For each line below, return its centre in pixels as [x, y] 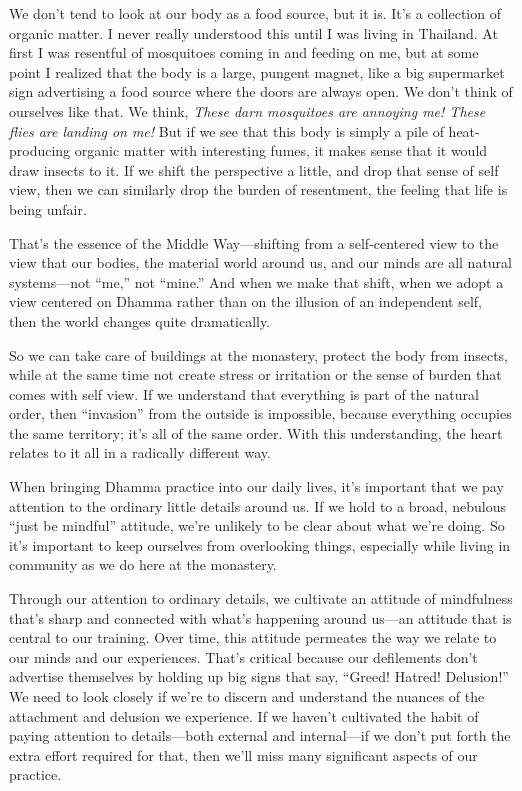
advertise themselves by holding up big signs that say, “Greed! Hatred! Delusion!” [259, 676]
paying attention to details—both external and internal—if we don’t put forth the [260, 735]
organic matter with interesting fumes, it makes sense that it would [281, 150]
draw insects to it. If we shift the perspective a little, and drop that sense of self [254, 169]
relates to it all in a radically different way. [140, 452]
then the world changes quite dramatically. [140, 320]
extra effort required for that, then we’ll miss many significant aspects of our [243, 754]
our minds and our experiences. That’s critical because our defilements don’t [243, 656]
